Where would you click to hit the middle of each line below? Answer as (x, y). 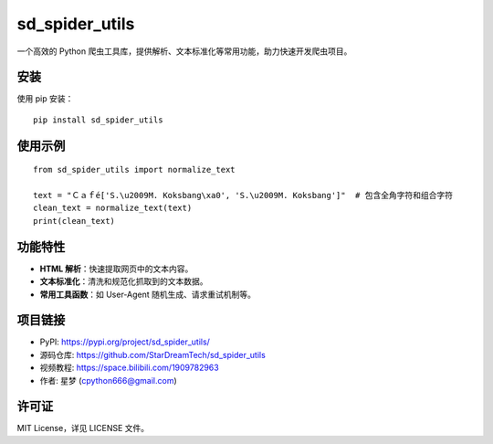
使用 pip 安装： (45, 99)
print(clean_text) (74, 221)
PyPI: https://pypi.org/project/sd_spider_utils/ (125, 342)
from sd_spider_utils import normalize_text (135, 170)
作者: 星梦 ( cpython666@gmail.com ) (108, 380)
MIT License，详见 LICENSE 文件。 (83, 428)
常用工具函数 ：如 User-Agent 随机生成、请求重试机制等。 (147, 294)
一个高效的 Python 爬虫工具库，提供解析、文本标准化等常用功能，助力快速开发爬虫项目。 (184, 51)
